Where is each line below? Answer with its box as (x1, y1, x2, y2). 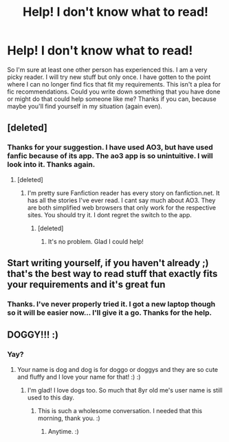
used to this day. (27, 393, 74, 401)
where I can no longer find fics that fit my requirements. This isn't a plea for (7, 80, 221, 88)
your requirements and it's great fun (7, 279, 166, 291)
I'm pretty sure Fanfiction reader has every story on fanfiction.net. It (27, 188, 220, 197)
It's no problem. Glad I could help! (47, 237, 144, 245)
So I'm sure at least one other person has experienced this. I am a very (7, 65, 208, 74)
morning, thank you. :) (37, 414, 101, 422)
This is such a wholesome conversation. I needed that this (37, 406, 203, 415)
